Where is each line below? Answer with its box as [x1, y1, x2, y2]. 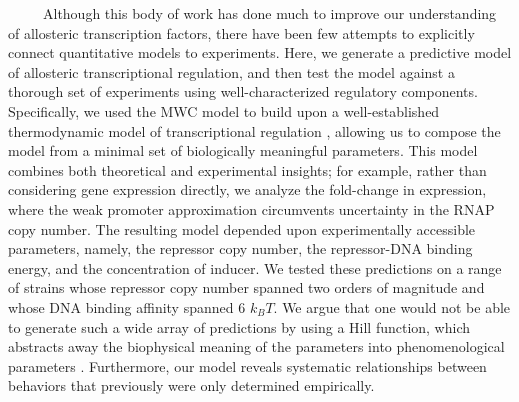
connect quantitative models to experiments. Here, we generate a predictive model [8, 42, 512, 63]
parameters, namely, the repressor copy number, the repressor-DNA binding [8, 238, 473, 259]
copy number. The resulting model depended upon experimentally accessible [8, 218, 476, 239]
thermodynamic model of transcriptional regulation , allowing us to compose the [8, 120, 501, 141]
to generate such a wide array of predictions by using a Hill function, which [8, 316, 471, 337]
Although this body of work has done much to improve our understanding [42, 3, 497, 23]
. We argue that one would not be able [273, 296, 511, 317]
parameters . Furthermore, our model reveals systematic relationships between [8, 355, 487, 376]
